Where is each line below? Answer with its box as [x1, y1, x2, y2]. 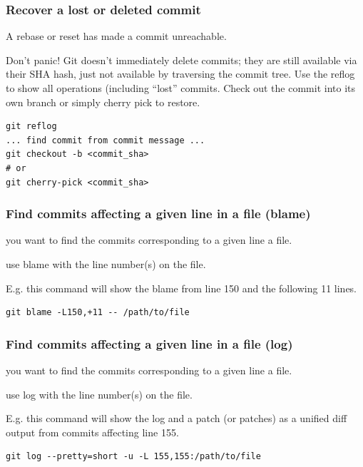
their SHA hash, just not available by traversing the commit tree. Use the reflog [6, 66, 355, 81]
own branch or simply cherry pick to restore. [6, 94, 200, 109]
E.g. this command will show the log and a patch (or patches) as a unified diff [6, 411, 347, 426]
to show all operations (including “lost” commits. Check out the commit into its [6, 81, 355, 95]
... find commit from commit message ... [6, 135, 205, 145]
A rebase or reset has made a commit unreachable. [6, 29, 227, 43]
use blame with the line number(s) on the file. [6, 256, 206, 271]
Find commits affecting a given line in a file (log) [6, 334, 293, 352]
